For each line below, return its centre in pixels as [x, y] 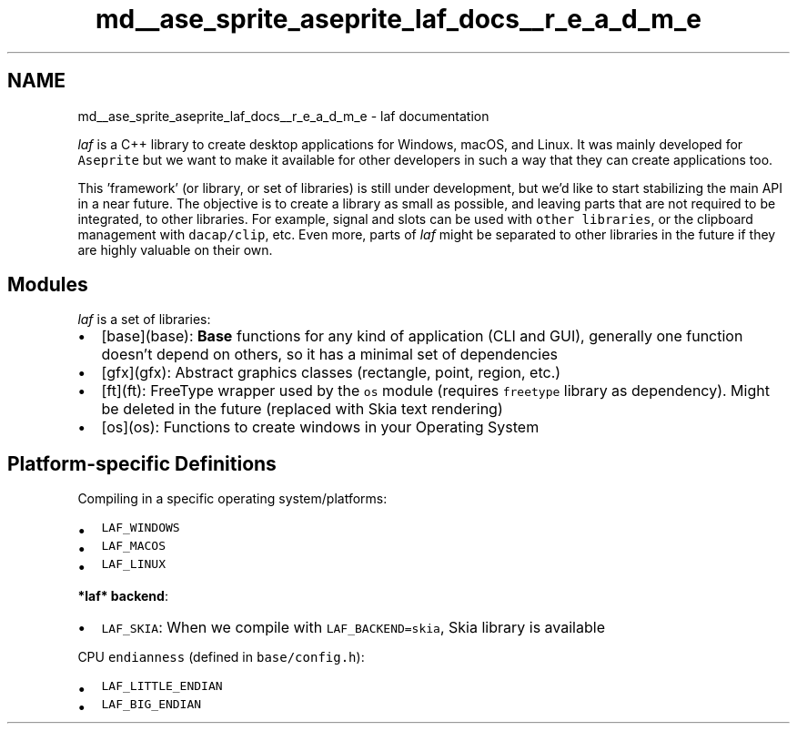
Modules [48, 285]
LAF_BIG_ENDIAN [151, 705]
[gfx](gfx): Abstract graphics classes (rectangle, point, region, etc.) [331, 373]
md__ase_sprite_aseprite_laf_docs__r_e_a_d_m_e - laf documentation [283, 116]
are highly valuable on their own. [175, 249]
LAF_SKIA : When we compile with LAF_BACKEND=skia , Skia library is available [353, 628]
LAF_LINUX [133, 564]
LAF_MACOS [133, 546]
